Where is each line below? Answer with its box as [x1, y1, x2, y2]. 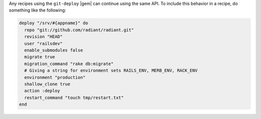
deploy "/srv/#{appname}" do [19, 20, 88, 26]
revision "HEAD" [24, 34, 63, 40]
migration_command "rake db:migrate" [24, 61, 114, 66]
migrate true [24, 54, 55, 60]
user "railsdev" [24, 41, 63, 46]
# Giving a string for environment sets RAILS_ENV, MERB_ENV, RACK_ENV [24, 68, 198, 74]
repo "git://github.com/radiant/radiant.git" [24, 27, 134, 32]
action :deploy [24, 88, 60, 94]
